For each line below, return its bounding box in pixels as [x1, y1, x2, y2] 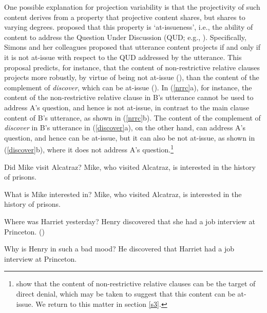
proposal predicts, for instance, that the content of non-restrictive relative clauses [4, 62, 260, 72]
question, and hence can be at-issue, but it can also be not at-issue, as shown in [4, 132, 255, 143]
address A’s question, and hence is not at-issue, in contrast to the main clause [4, 102, 250, 112]
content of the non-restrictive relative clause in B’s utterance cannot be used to [4, 92, 254, 103]
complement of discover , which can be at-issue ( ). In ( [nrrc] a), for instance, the [4, 82, 252, 92]
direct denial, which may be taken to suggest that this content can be [16, 288, 235, 299]
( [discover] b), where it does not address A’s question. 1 [4, 143, 174, 154]
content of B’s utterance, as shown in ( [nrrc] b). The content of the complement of [4, 112, 261, 123]
